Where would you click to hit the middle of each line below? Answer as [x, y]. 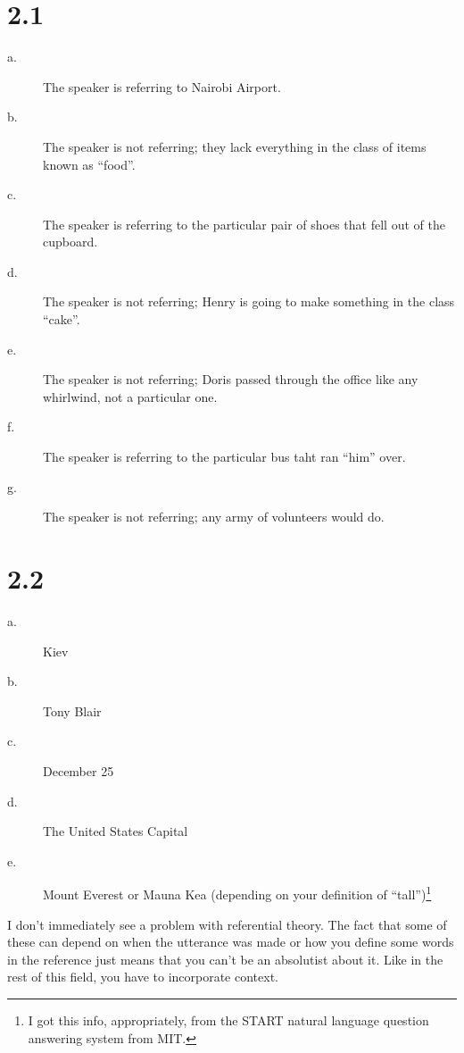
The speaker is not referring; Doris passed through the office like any [231, 379]
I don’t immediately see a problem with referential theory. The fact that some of [227, 924]
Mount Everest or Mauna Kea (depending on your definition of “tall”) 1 [237, 893]
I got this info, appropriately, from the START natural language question [228, 1020]
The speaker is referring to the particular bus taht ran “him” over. [224, 457]
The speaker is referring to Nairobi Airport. [162, 86]
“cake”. [62, 319]
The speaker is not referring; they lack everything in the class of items [235, 146]
